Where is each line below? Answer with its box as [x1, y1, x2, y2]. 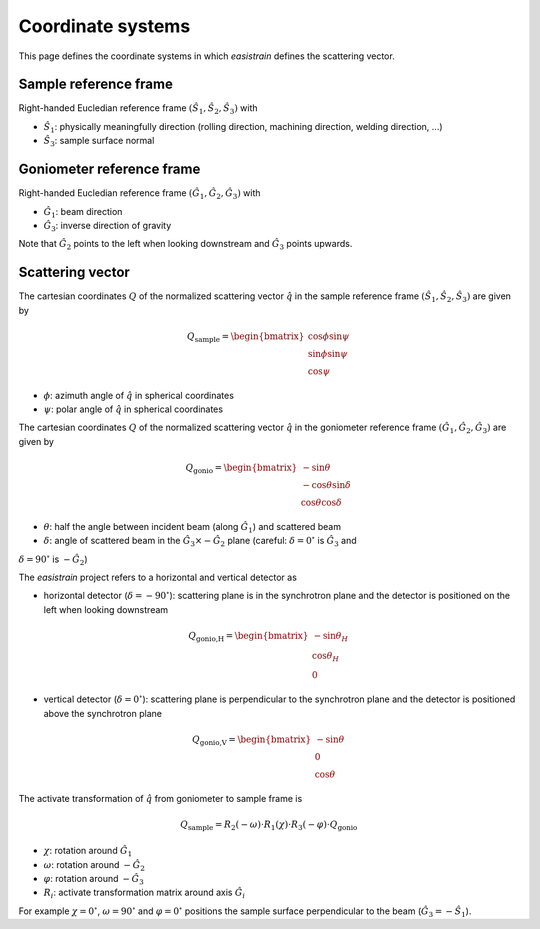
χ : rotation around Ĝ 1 [43, 845, 133, 859]
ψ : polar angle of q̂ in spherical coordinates [43, 403, 224, 415]
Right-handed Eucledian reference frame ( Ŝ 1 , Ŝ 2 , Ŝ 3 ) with [18, 102, 259, 117]
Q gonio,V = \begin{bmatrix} [191, 733, 312, 747]
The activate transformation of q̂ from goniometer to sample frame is [18, 792, 303, 804]
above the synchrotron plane [43, 707, 162, 719]
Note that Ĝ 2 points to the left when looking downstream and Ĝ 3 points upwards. [18, 238, 353, 252]
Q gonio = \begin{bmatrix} [185, 461, 298, 475]
